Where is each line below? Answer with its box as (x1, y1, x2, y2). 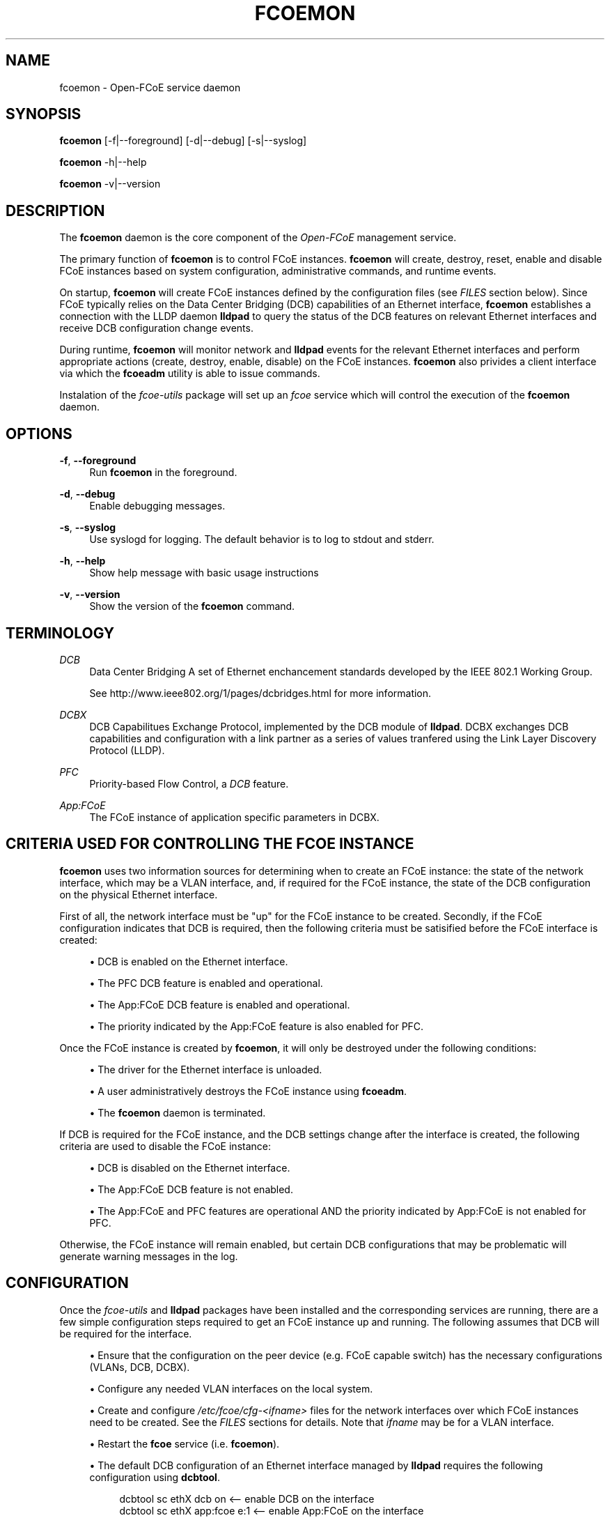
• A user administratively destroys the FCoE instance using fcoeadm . (89, 1084, 407, 1097)
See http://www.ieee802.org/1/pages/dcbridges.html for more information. (89, 687, 432, 699)
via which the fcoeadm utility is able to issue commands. (59, 367, 320, 380)
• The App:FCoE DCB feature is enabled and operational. (89, 998, 350, 1011)
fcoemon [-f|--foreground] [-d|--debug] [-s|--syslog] (59, 135, 307, 147)
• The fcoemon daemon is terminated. (89, 1106, 266, 1119)
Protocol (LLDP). (89, 744, 165, 756)
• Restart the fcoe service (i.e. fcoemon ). (89, 1437, 280, 1450)
